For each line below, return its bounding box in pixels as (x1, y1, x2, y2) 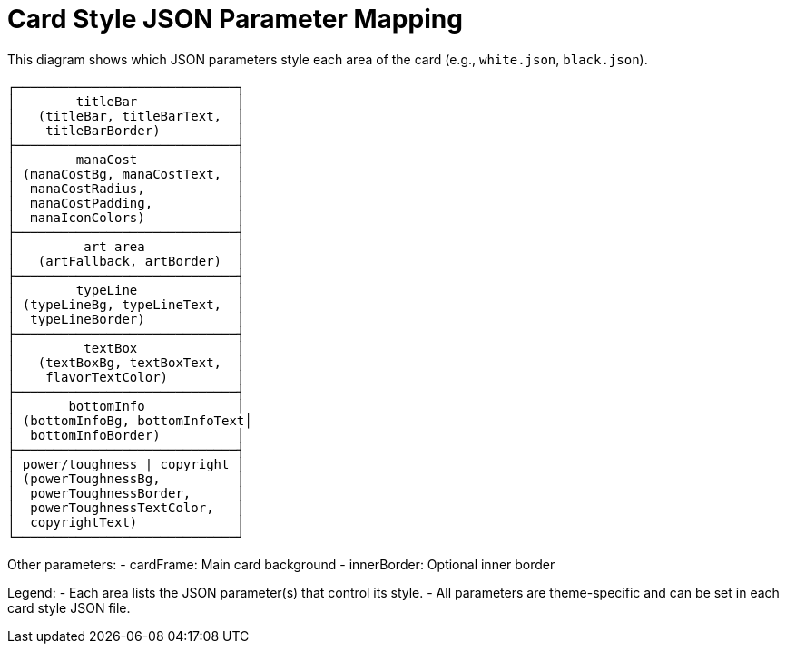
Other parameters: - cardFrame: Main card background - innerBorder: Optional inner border (7, 556, 555, 572)
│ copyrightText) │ (7, 514, 245, 530)
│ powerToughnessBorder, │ (7, 485, 245, 500)
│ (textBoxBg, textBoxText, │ (7, 355, 245, 370)
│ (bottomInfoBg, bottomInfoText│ (7, 413, 252, 428)
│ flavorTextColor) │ (7, 369, 245, 384)
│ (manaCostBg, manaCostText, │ (7, 166, 245, 181)
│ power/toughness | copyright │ (7, 456, 245, 471)
